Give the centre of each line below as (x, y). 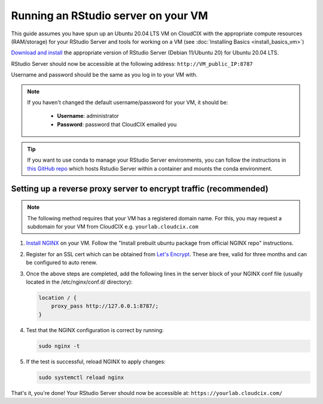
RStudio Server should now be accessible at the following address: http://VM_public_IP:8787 (132, 63)
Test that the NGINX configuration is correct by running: (95, 330)
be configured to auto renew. (62, 263)
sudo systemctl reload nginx (81, 377)
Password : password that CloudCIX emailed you (117, 124)
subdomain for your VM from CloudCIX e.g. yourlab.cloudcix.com (113, 227)
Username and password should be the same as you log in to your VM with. (104, 75)
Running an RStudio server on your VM (110, 16)
